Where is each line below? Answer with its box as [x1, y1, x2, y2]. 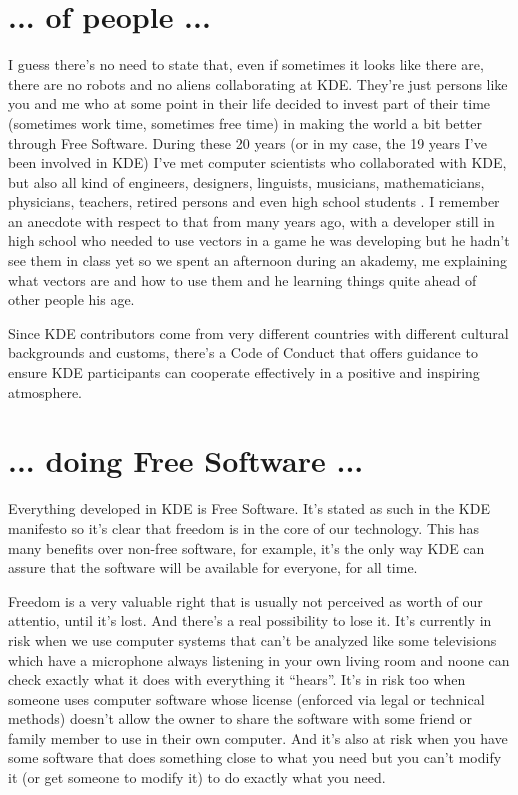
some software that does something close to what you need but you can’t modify [8, 747, 502, 768]
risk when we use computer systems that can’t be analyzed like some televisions [8, 629, 497, 650]
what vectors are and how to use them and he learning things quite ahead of [8, 269, 477, 290]
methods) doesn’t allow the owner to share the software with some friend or [8, 708, 473, 729]
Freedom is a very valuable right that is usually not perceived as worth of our [8, 590, 483, 611]
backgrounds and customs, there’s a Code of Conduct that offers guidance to [8, 342, 478, 363]
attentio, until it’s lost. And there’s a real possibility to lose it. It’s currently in [8, 610, 492, 631]
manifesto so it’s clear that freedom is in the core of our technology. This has [8, 517, 480, 538]
